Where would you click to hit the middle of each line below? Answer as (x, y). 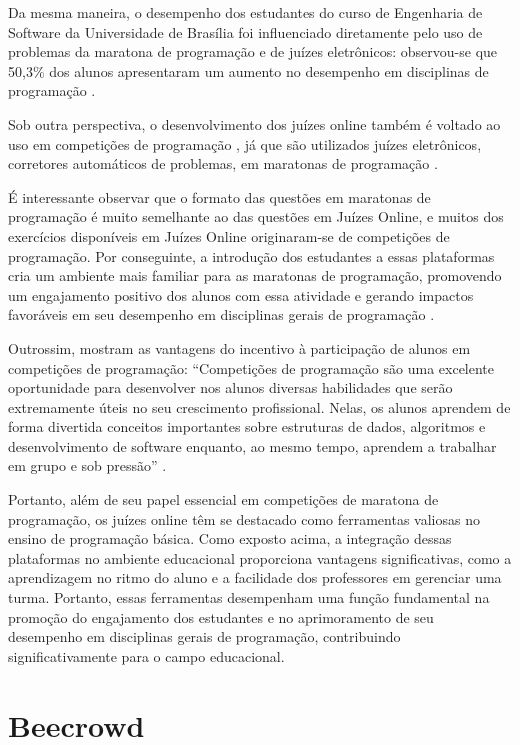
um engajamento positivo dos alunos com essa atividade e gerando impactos (241, 294)
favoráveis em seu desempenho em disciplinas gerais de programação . (221, 314)
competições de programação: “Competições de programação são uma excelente (251, 367)
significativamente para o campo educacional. (146, 655)
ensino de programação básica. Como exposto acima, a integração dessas (230, 538)
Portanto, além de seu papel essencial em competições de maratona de (223, 499)
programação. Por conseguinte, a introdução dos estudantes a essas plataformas (251, 255)
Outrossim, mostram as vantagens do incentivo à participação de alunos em (239, 347)
